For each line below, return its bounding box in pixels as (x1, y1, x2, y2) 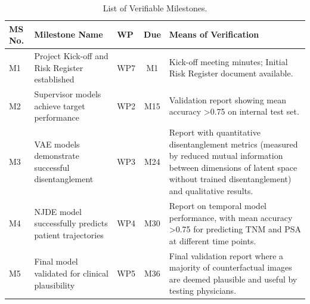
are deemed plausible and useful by (169, 272, 297, 285)
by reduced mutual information (169, 149, 283, 162)
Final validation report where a (169, 249, 284, 262)
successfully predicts (34, 217, 108, 229)
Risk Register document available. (169, 67, 293, 79)
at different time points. (169, 234, 256, 247)
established (34, 73, 75, 85)
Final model (34, 255, 78, 268)
